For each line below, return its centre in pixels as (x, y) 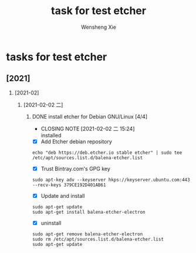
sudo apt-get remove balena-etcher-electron (87, 234)
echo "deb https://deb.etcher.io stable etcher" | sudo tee (107, 153)
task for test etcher (99, 11)
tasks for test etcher (57, 57)
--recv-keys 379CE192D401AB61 (69, 185)
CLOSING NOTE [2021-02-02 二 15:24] (88, 129)
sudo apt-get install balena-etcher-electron (89, 212)
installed (51, 135)
